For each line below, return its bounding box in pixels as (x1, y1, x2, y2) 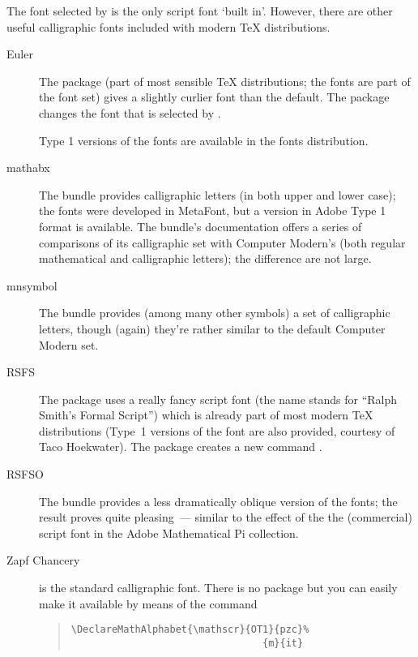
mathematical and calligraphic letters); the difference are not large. (39, 250, 372, 267)
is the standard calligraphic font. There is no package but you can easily (39, 579, 398, 596)
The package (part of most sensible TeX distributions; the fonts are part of (39, 72, 411, 89)
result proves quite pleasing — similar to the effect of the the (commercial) (39, 509, 412, 526)
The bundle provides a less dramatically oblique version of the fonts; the (39, 492, 398, 509)
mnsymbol (6, 277, 58, 294)
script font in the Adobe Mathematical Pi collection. (39, 524, 299, 541)
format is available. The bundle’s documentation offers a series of (39, 217, 362, 234)
